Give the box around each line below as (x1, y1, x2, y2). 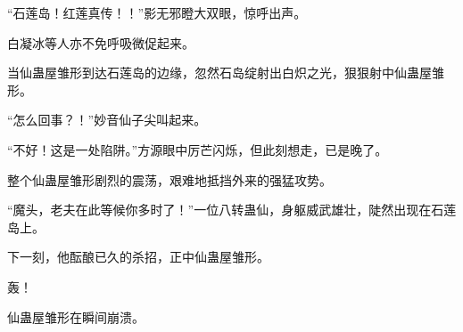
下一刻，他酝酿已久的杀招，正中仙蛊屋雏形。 (7, 247, 269, 266)
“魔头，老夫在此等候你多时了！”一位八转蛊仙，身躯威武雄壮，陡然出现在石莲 (7, 200, 457, 219)
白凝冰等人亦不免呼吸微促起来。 (7, 33, 194, 52)
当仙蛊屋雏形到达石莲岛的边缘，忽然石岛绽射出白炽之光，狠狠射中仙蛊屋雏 (7, 63, 444, 82)
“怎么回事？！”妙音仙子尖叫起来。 (7, 110, 207, 129)
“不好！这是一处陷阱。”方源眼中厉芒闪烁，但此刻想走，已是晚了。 (7, 140, 388, 158)
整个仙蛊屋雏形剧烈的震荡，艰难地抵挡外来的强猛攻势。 (7, 170, 332, 189)
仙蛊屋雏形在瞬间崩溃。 (7, 307, 145, 326)
